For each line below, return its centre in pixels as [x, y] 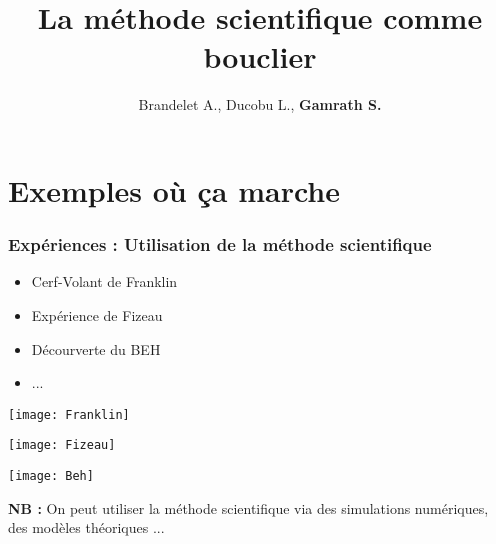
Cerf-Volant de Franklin [104, 281]
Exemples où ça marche [174, 189]
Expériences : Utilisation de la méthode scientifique [220, 244]
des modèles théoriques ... [86, 527]
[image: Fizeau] [62, 445]
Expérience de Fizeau [97, 314]
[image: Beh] [51, 476]
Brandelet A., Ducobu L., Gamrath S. [260, 104]
